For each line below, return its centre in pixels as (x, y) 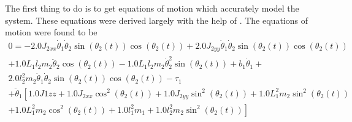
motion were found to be (51, 32)
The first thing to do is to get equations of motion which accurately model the (152, 8)
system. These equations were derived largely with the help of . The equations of (156, 20)
